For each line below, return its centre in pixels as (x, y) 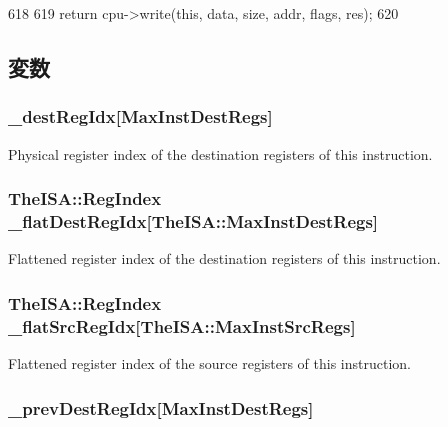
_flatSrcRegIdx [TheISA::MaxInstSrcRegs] (182, 325)
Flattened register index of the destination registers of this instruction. (224, 258)
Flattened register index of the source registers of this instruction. (210, 363)
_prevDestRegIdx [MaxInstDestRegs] (161, 407)
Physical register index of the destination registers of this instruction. (220, 153)
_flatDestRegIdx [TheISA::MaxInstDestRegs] (193, 221)
